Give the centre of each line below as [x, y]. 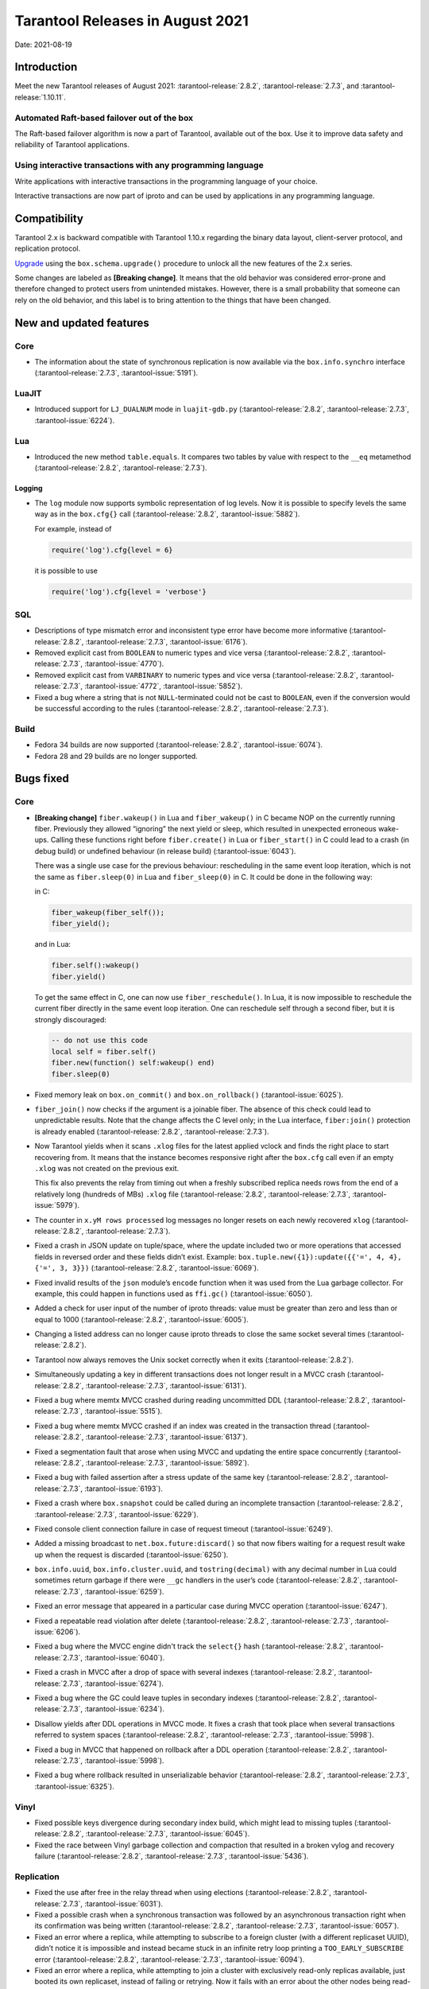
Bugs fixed [42, 778]
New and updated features [82, 323]
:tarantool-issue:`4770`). [124, 664]
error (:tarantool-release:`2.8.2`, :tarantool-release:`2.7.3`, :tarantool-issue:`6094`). [170, 1959]
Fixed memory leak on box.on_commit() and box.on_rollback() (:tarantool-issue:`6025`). [189, 1095]
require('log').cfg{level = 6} [112, 550]
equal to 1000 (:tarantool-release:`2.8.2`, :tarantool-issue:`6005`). [142, 1319]
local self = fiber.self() [104, 1051]
